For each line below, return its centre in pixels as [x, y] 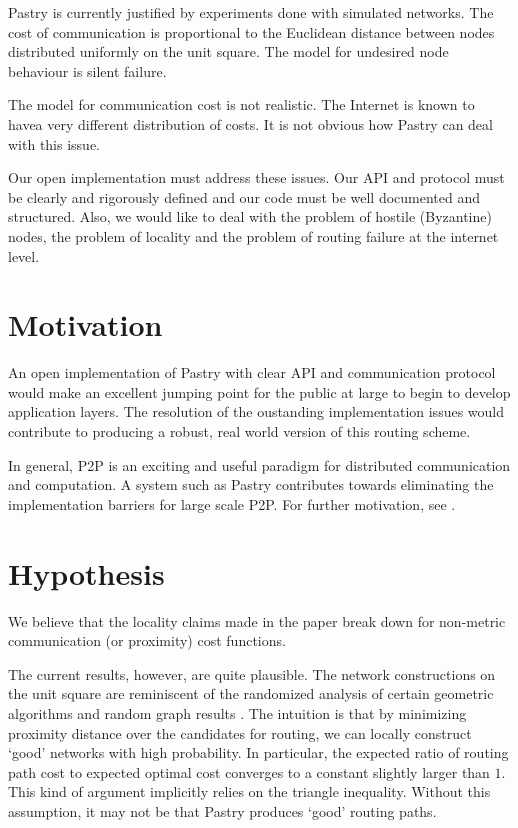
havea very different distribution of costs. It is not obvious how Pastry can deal [250, 123]
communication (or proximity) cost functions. [147, 640]
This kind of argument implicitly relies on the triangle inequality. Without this [249, 791]
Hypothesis [86, 572]
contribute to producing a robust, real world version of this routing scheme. [239, 431]
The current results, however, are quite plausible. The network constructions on [252, 673]
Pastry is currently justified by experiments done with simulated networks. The [251, 12]
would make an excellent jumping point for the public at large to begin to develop [259, 391]
